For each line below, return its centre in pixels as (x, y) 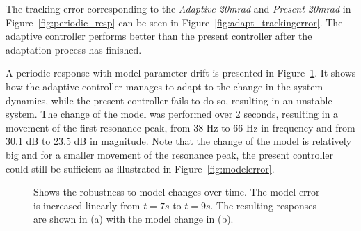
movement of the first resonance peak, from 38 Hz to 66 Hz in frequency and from (180, 127)
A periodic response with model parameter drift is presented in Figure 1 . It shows (181, 73)
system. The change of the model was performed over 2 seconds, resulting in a (172, 114)
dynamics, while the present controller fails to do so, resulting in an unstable (169, 100)
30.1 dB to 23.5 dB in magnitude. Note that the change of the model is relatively (179, 141)
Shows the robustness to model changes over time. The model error (177, 192)
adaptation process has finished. (74, 49)
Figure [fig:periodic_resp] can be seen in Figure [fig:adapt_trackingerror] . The (174, 22)
